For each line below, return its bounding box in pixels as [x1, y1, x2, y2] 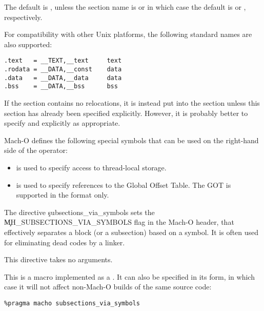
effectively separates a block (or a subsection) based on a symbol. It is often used [4, 226, 259, 237]
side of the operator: [4, 145, 68, 156]
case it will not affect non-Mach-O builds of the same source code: [4, 281, 212, 292]
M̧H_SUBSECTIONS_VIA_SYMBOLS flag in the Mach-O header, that [4, 217, 234, 227]
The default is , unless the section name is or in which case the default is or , [4, 2, 246, 12]
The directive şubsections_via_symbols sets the [4, 206, 155, 217]
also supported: [4, 38, 52, 49]
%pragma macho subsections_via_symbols [4, 299, 140, 307]
